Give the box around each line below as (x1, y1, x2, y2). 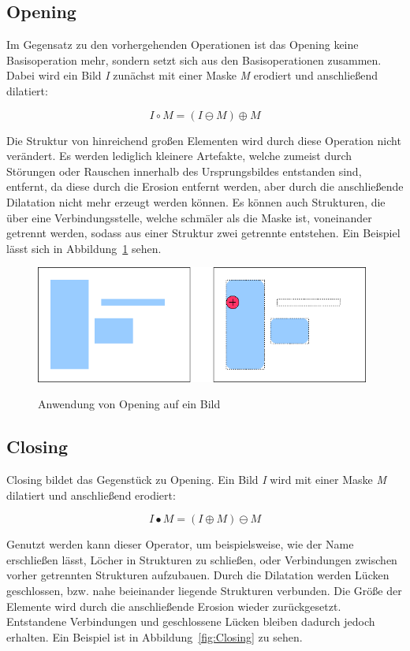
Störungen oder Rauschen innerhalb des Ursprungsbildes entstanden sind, (6, 162, 362, 179)
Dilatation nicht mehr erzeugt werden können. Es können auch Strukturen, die (6, 193, 386, 210)
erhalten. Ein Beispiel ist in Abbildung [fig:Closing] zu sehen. (6, 628, 303, 645)
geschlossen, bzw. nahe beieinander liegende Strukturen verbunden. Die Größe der (6, 582, 402, 599)
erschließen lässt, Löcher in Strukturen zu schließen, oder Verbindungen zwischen (6, 551, 397, 567)
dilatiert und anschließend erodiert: (6, 486, 176, 503)
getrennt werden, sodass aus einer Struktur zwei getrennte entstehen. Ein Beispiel (6, 225, 401, 241)
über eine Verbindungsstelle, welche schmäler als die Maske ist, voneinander (6, 209, 372, 225)
